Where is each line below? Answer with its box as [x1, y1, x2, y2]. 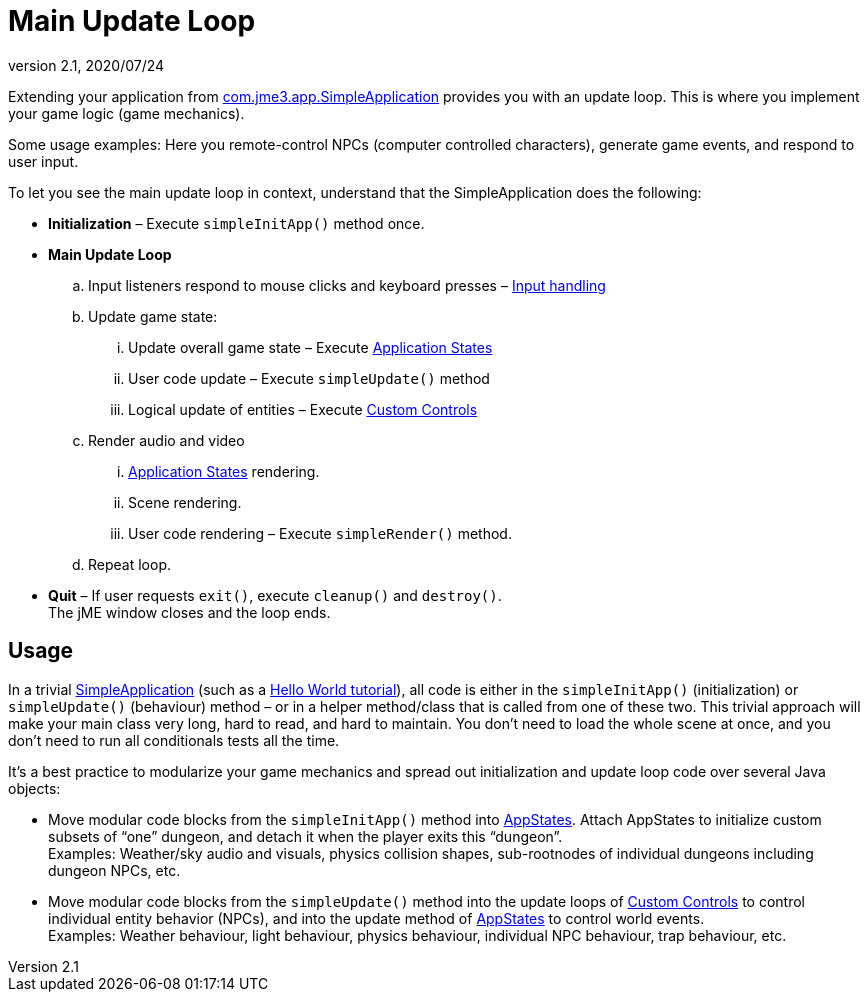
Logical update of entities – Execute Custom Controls [128, 400, 478, 418]
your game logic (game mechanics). [8, 104, 245, 122]
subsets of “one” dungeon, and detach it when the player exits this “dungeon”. [48, 827, 563, 845]
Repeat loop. [88, 555, 172, 573]
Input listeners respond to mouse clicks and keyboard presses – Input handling [88, 276, 606, 294]
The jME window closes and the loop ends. [48, 603, 331, 621]
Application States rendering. [128, 462, 320, 480]
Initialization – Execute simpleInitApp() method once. [48, 214, 425, 232]
